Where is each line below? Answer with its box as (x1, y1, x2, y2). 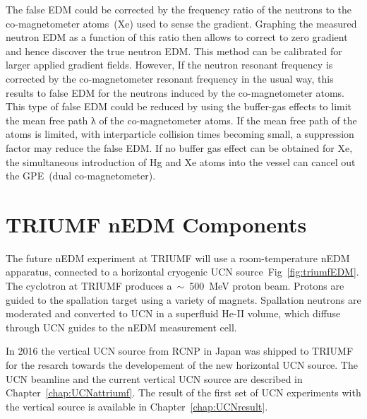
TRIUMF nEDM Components (6, 209, 307, 238)
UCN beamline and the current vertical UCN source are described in (6, 371, 303, 386)
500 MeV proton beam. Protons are (189, 278, 344, 293)
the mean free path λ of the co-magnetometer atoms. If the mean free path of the (6, 112, 357, 127)
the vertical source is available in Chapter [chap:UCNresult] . (6, 399, 268, 413)
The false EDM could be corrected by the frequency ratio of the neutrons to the (6, 2, 351, 16)
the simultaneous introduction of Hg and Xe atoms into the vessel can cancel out (6, 154, 356, 169)
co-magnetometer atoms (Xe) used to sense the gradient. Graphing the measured (6, 16, 357, 30)
